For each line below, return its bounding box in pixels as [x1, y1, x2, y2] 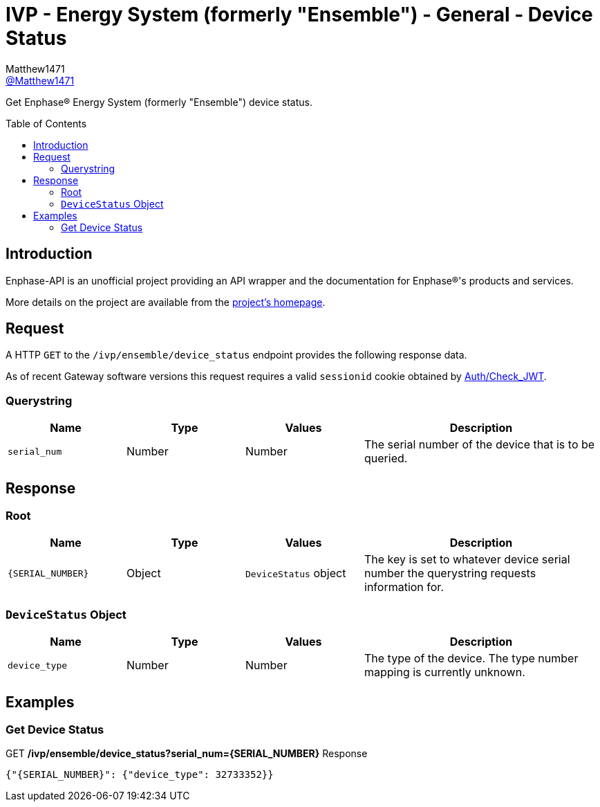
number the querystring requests [364, 566, 536, 581]
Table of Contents [6, 117, 87, 129]
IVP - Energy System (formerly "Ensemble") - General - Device [6, 3, 593, 26]
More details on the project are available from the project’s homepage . [6, 296, 326, 308]
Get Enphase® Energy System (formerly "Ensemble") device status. [6, 96, 312, 108]
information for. [364, 580, 444, 595]
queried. [364, 451, 408, 466]
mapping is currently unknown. [364, 665, 525, 680]
